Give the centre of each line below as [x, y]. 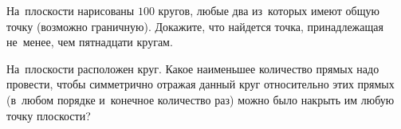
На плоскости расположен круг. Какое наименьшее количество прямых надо [193, 68]
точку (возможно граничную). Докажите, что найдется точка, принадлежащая [195, 26]
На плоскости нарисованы [71, 10]
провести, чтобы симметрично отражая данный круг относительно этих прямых [200, 84]
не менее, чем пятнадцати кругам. [90, 42]
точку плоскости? [49, 115]
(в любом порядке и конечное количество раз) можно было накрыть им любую [200, 99]
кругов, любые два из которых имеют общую [269, 10]
